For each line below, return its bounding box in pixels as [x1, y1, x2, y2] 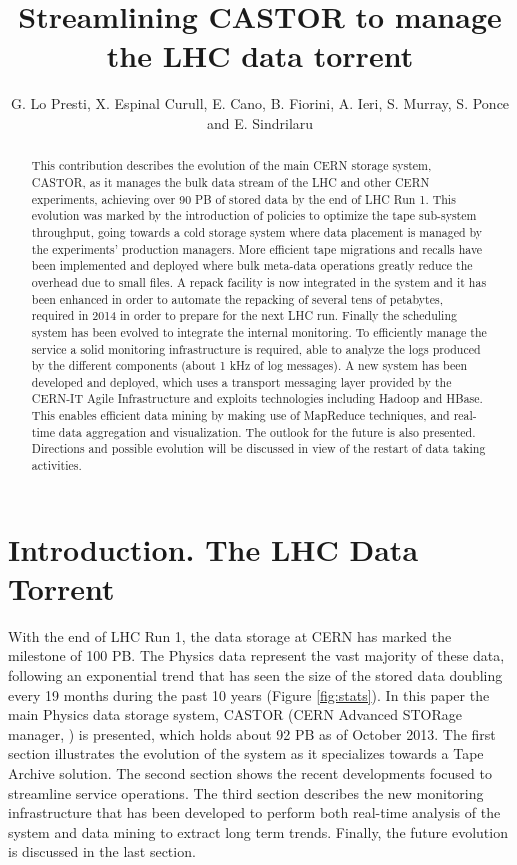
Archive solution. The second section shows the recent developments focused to [8, 763, 492, 784]
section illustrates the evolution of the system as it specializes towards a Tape [8, 743, 484, 764]
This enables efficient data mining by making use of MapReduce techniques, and [31, 407, 450, 424]
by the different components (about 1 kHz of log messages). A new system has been [31, 357, 468, 374]
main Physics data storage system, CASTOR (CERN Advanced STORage [8, 704, 463, 725]
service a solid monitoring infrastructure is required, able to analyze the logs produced [31, 340, 481, 357]
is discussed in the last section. [8, 841, 196, 862]
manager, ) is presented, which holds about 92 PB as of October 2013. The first [8, 723, 496, 744]
